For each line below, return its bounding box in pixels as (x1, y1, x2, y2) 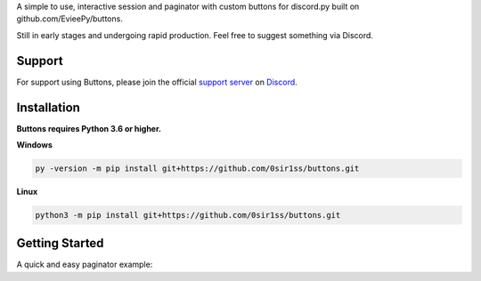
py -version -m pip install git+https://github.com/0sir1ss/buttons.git (35, 163, 360, 173)
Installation (16, 100, 80, 115)
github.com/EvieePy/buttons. (16, 13, 124, 24)
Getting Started (16, 236, 104, 251)
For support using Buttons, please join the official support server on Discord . (16, 76, 298, 87)
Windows (16, 139, 53, 150)
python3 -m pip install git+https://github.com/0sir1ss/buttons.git (35, 210, 341, 220)
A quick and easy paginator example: (16, 259, 153, 270)
